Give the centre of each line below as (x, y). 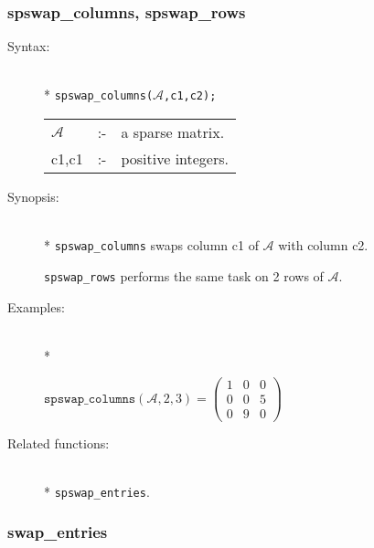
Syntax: (29, 46)
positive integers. (175, 159)
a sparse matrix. (173, 132)
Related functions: (59, 443)
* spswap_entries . (97, 491)
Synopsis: (33, 197)
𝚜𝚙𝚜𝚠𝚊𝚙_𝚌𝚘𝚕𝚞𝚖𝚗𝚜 (90, 399)
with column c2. (323, 245)
